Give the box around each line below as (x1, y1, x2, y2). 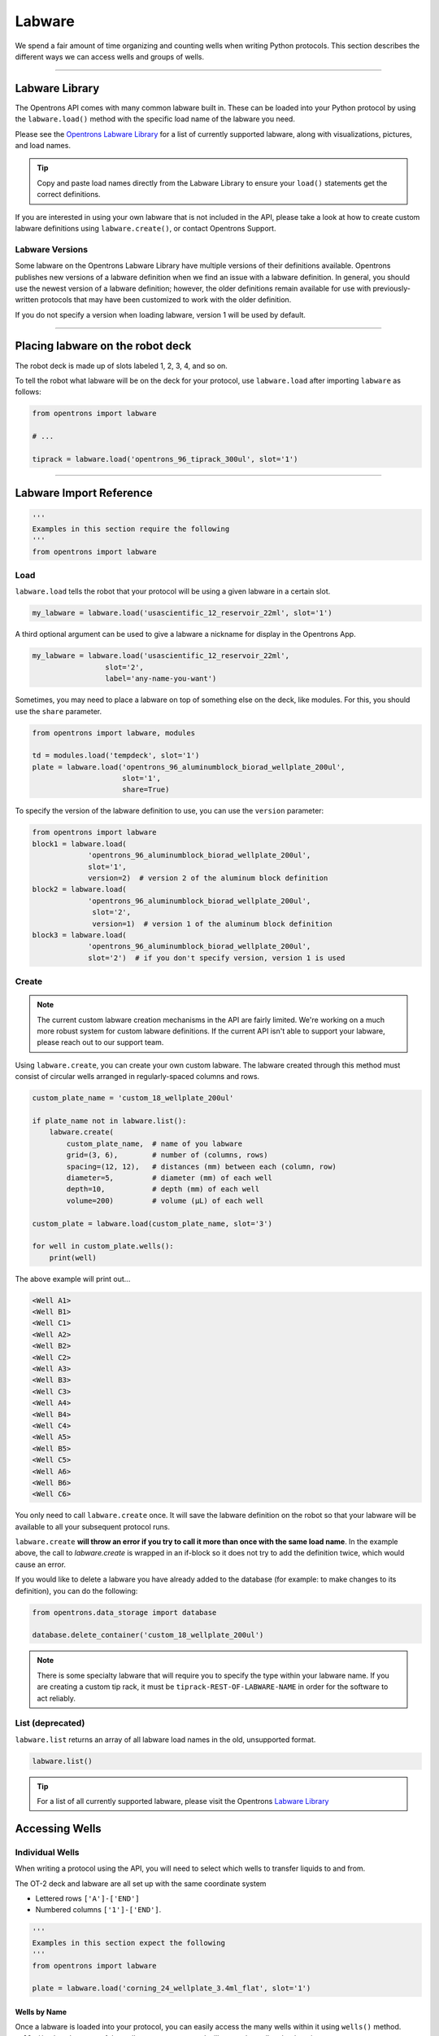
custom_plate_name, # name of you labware (66, 1139, 243, 1148)
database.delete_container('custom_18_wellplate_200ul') (32, 1630, 264, 1640)
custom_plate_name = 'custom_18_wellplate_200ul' (32, 1094, 234, 1103)
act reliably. (37, 1693, 76, 1703)
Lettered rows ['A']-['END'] (35, 1893, 140, 1903)
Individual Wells (15, 1846, 80, 1858)
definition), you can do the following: (15, 1586, 138, 1595)
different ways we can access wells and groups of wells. (15, 51, 205, 61)
